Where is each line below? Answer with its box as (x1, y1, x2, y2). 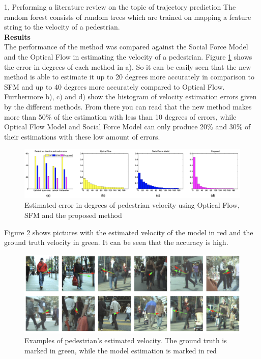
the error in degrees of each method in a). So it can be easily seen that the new (4, 61, 251, 72)
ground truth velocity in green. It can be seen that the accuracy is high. (4, 237, 228, 247)
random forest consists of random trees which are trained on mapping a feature (4, 11, 251, 22)
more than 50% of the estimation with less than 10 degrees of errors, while (4, 111, 237, 122)
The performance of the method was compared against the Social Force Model (4, 41, 248, 52)
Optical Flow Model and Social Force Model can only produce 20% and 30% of (4, 121, 251, 132)
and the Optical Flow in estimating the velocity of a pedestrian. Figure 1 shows (4, 51, 252, 62)
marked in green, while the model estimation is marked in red (24, 345, 217, 355)
